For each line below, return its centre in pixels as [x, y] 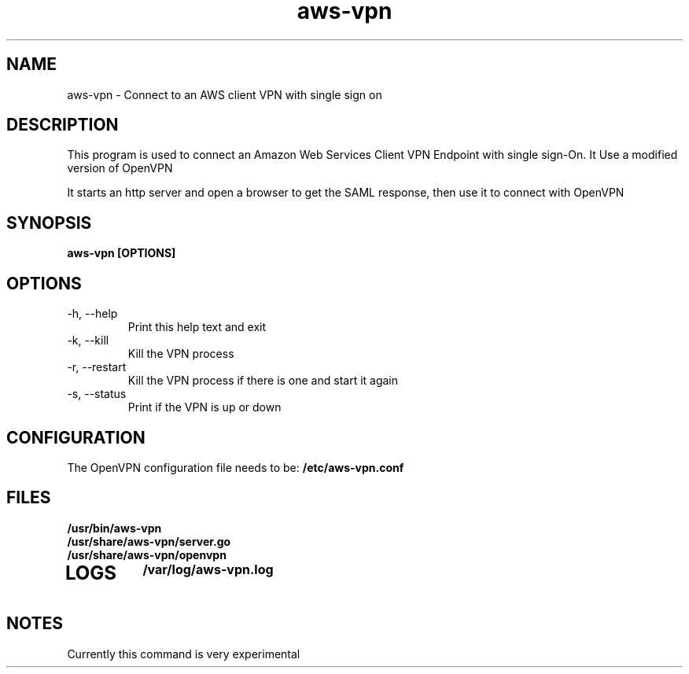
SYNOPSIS [49, 223]
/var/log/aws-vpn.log [208, 569]
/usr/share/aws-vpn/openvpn [147, 554]
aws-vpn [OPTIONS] [122, 253]
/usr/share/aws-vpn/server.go [149, 541]
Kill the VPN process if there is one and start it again [263, 381]
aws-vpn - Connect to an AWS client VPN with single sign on [225, 94]
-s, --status [97, 394]
